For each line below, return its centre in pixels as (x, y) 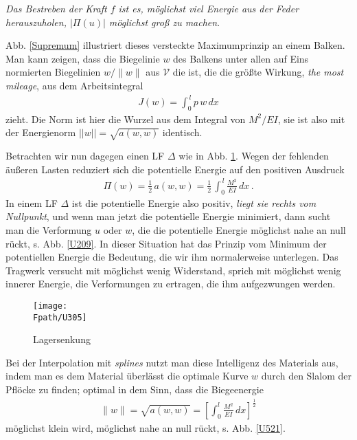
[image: (50, 306)
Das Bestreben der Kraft (56, 8)
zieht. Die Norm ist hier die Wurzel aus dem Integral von (126, 119)
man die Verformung (49, 229)
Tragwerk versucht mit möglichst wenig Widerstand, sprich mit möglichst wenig (173, 270)
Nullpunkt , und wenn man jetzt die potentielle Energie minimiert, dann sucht (168, 216)
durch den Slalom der (306, 376)
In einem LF (32, 202)
